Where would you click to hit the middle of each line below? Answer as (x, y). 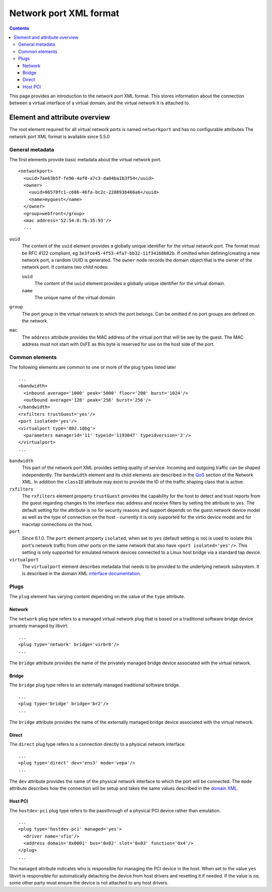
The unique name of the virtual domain (75, 297)
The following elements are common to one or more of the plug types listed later (93, 367)
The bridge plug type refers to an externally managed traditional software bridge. (95, 685)
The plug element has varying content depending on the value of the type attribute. (97, 597)
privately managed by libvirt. (39, 626)
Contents (19, 28)
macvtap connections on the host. (57, 524)
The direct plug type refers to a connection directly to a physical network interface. (97, 744)
